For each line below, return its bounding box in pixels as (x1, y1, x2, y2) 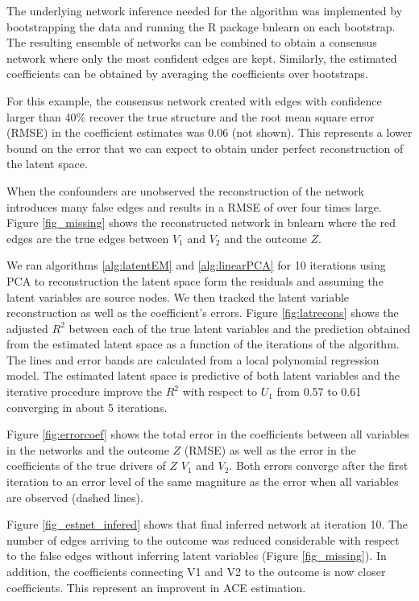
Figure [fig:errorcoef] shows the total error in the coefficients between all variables (6, 426, 409, 443)
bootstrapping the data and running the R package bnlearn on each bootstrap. (6, 18, 396, 35)
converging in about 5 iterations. (6, 398, 168, 415)
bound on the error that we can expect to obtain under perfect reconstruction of (6, 139, 404, 156)
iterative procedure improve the (6, 383, 163, 400)
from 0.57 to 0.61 (276, 383, 362, 400)
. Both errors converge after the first (229, 457, 409, 474)
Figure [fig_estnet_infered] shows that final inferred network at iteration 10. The (6, 516, 409, 533)
